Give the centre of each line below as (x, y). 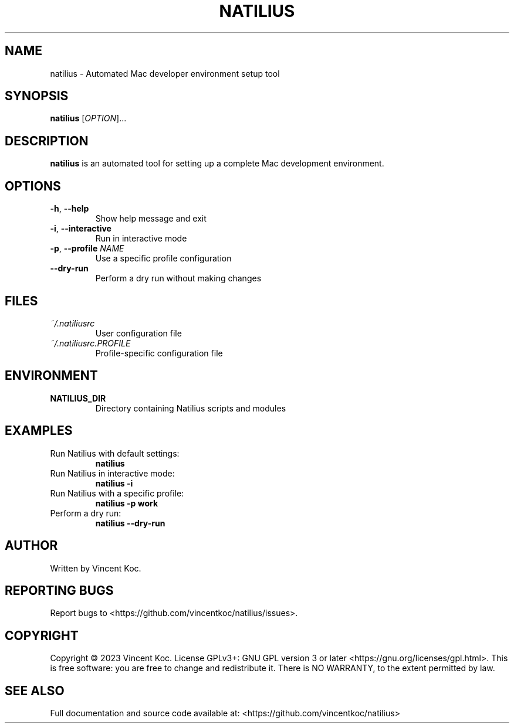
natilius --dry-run (130, 523)
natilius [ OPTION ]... (88, 118)
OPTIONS (33, 186)
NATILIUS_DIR (78, 398)
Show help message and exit (151, 219)
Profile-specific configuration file (159, 353)
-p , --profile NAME (87, 249)
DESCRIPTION (47, 141)
